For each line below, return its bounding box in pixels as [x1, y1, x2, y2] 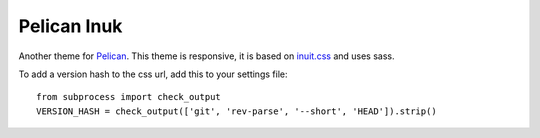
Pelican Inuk [18, 15, 123, 37]
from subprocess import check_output [36, 91, 222, 103]
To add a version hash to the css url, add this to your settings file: [18, 68, 288, 80]
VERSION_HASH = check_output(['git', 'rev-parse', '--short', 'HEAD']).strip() [36, 105, 437, 117]
